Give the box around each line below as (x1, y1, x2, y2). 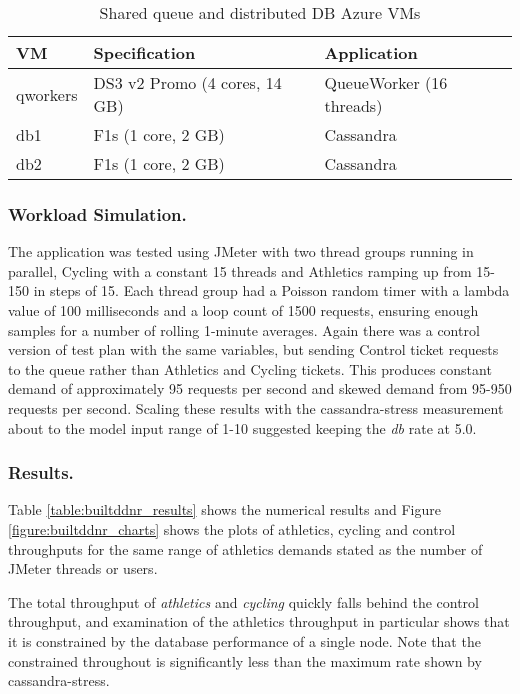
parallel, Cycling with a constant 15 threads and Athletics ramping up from (8, 260, 472, 281)
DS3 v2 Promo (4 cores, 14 (93, 71, 282, 94)
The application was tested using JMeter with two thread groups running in (8, 241, 474, 262)
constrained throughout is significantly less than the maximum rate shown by (8, 650, 482, 671)
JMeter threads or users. (8, 558, 158, 579)
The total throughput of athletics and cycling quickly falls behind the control (8, 591, 479, 612)
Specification (93, 41, 196, 64)
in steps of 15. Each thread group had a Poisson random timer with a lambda (33, 280, 510, 301)
